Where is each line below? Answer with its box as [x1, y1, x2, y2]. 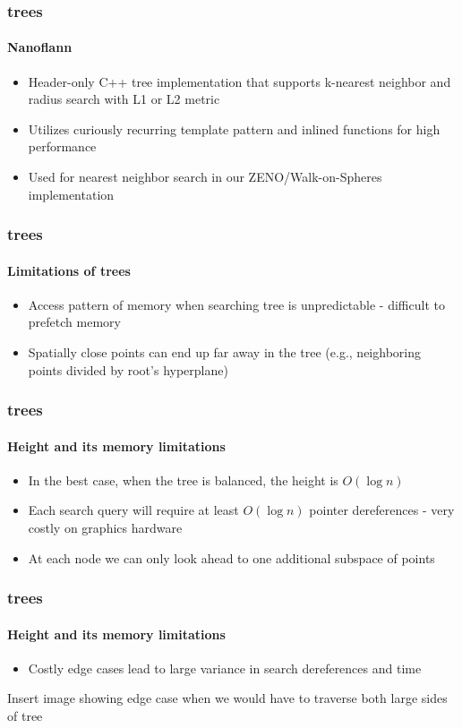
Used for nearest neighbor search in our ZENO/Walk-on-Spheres [28, 167, 382, 186]
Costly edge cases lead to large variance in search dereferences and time [28, 658, 422, 677]
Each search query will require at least [28, 501, 239, 519]
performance [28, 137, 97, 156]
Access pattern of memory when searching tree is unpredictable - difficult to [28, 295, 445, 313]
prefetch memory [28, 313, 121, 331]
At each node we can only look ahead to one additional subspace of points [28, 548, 435, 567]
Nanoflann [7, 38, 73, 56]
